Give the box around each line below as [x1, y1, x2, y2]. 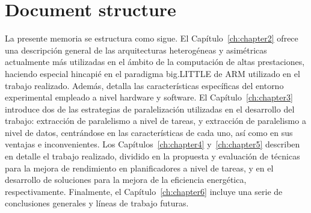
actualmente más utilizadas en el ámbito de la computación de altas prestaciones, [5, 55, 305, 68]
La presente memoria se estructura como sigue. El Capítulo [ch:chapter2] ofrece [5, 32, 298, 45]
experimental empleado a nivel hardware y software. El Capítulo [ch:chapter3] [5, 91, 293, 103]
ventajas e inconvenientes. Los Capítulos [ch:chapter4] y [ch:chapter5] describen [5, 138, 300, 150]
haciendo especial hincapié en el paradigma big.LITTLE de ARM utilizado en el [5, 67, 300, 79]
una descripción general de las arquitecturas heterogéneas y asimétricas [5, 43, 267, 56]
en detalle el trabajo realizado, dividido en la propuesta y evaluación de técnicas [5, 150, 300, 162]
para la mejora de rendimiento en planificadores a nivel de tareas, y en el [5, 161, 274, 174]
